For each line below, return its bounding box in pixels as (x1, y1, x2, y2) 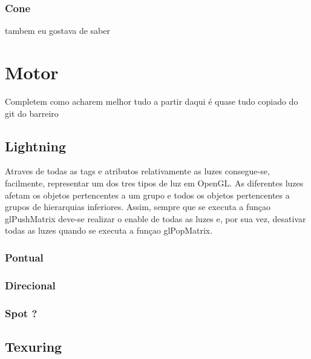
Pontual (5, 249, 44, 265)
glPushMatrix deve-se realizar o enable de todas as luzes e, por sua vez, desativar (5, 212, 306, 225)
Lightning (5, 136, 67, 155)
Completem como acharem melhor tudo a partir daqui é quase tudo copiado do (5, 94, 298, 107)
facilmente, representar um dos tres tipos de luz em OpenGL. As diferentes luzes (5, 176, 304, 189)
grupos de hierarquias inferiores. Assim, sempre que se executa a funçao (5, 200, 271, 213)
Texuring (5, 337, 62, 355)
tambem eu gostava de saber (5, 24, 110, 37)
